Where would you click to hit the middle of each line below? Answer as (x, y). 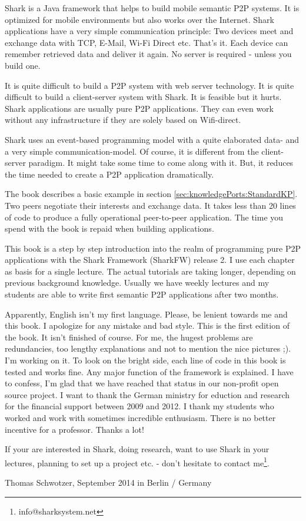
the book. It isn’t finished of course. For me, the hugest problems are (129, 337)
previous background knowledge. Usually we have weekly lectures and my (137, 283)
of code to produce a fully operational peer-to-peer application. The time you (144, 217)
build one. (23, 65)
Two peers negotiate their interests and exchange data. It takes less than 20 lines (150, 205)
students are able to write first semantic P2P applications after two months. (142, 294)
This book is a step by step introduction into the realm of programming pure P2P (153, 248)
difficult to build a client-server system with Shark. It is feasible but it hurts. (143, 97)
